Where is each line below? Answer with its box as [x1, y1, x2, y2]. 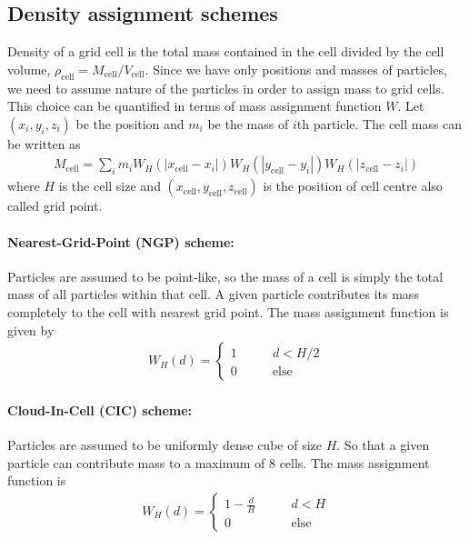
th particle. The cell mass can [296, 114, 463, 133]
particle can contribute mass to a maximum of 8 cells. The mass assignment [7, 453, 430, 472]
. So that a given [336, 435, 430, 454]
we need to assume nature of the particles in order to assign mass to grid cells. [7, 78, 444, 97]
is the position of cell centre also [263, 176, 443, 195]
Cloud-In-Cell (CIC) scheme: [7, 400, 193, 419]
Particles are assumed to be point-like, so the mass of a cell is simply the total [7, 266, 444, 285]
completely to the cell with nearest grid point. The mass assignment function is [7, 302, 449, 321]
